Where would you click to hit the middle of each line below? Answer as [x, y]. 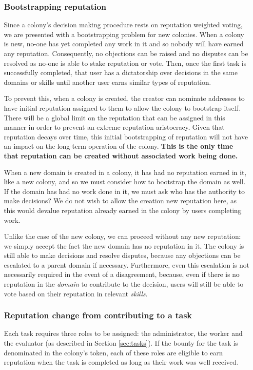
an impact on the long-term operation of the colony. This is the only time [118, 146]
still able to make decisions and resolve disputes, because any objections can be [122, 255]
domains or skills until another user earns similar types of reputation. [107, 82]
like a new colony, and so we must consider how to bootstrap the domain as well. [125, 182]
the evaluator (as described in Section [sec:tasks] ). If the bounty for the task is [121, 343]
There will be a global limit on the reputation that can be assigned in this [115, 117]
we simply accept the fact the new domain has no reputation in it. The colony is [124, 245]
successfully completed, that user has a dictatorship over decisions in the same [121, 72]
